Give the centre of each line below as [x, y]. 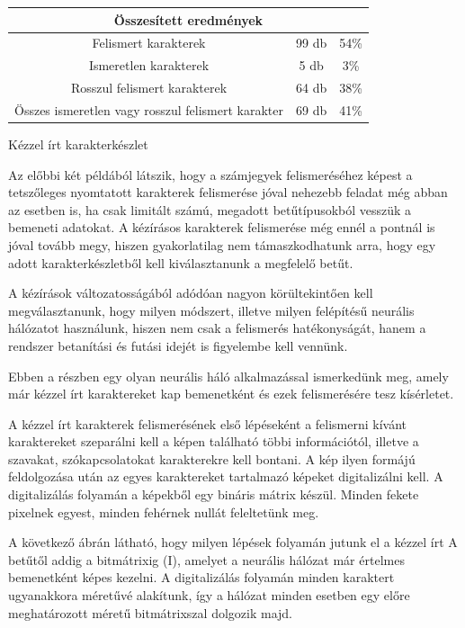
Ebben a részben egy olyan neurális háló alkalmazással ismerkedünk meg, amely [228, 376]
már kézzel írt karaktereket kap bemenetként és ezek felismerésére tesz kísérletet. [231, 394]
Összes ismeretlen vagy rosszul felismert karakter [149, 109]
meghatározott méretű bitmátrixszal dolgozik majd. [150, 612]
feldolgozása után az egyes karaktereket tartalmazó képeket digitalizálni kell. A [226, 476]
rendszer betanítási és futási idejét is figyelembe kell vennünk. [178, 345]
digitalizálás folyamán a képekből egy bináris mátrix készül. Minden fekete [214, 494]
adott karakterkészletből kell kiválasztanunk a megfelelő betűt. [181, 262]
